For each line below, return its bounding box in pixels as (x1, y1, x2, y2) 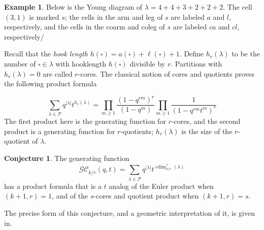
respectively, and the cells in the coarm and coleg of (4, 21, 165, 32)
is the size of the (181, 125, 233, 136)
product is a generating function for (4, 125, 115, 136)
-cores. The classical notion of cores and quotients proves (78, 68, 255, 79)
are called (43, 68, 73, 79)
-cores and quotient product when (93, 190, 199, 201)
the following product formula (4, 78, 97, 89)
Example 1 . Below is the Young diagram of (4, 2, 143, 12)
